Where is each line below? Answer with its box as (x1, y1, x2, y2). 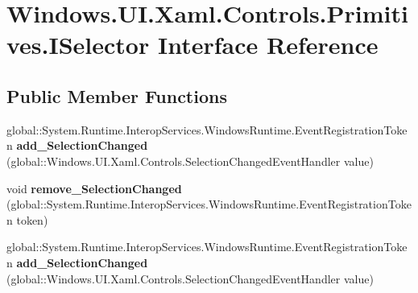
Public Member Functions (6, 83, 227, 108)
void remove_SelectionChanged (6, 180, 182, 196)
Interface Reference (157, 28, 379, 61)
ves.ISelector (6, 28, 150, 61)
